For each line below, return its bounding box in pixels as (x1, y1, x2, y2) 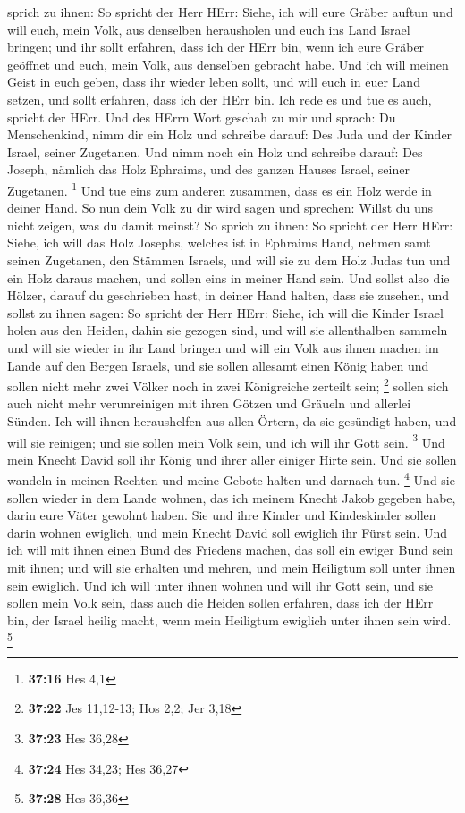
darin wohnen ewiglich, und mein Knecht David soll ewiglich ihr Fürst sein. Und (7, 523, 448, 541)
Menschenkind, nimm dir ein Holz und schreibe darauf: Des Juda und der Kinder (7, 125, 452, 144)
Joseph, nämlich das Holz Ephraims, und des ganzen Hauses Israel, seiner (7, 160, 410, 179)
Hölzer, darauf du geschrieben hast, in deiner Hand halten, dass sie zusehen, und (7, 286, 450, 305)
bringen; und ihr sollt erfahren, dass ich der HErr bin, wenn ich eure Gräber (7, 38, 425, 56)
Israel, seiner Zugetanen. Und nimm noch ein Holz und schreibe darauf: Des (7, 142, 423, 161)
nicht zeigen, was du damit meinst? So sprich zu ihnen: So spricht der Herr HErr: (7, 215, 453, 234)
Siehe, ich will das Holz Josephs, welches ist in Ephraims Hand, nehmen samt (7, 233, 431, 252)
